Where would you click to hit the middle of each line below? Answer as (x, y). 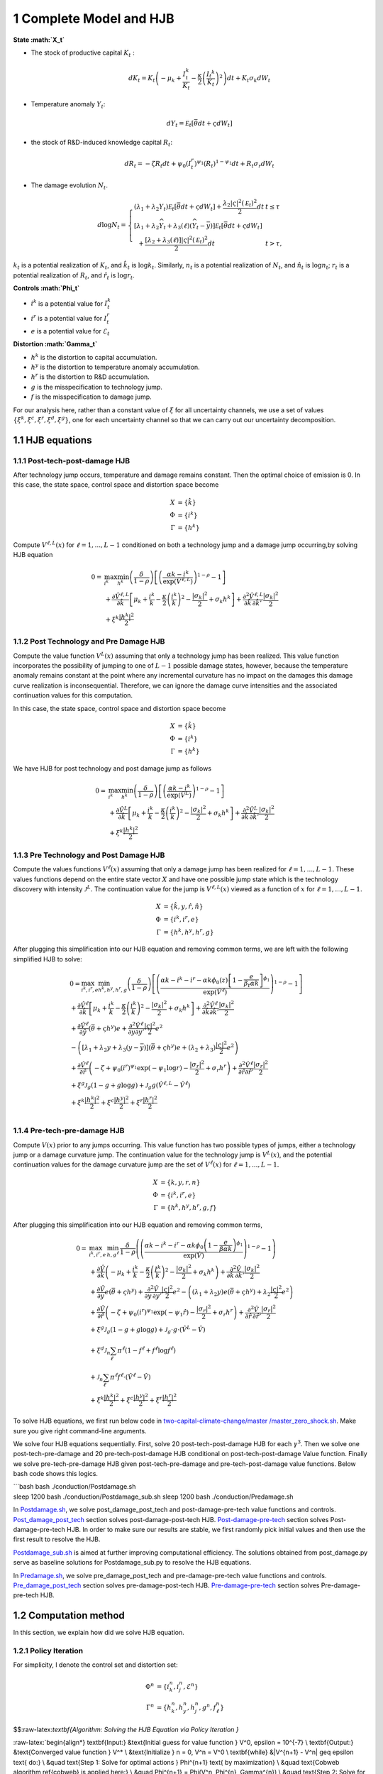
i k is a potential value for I (69, 303)
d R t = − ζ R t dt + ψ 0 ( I (158, 165)
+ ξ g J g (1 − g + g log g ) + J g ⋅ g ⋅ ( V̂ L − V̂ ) (148, 1330)
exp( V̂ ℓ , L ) (178, 580)
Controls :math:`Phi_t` (46, 288)
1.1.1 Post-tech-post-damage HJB (72, 461)
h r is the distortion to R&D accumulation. (90, 376)
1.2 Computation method (69, 1615)
